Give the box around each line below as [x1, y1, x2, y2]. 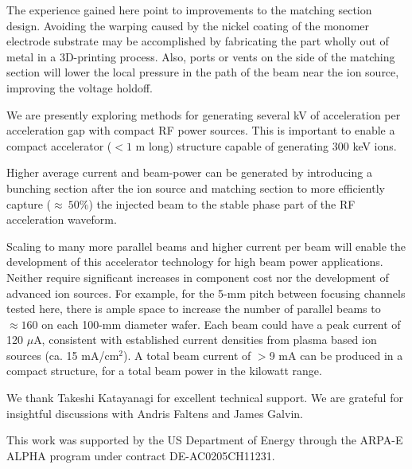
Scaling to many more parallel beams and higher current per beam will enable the [6, 237, 406, 254]
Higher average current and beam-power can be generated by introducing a [6, 164, 372, 181]
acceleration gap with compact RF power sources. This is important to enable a [6, 122, 395, 139]
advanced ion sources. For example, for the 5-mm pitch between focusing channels [6, 284, 406, 301]
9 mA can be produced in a [269, 346, 403, 363]
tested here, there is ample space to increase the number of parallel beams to [6, 300, 381, 317]
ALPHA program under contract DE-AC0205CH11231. [6, 447, 275, 463]
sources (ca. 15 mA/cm [6, 346, 119, 363]
